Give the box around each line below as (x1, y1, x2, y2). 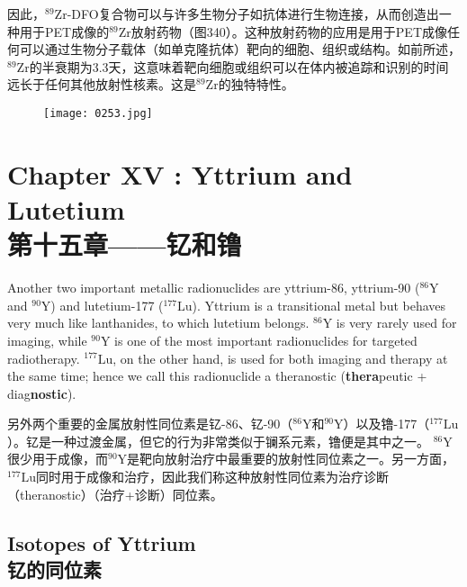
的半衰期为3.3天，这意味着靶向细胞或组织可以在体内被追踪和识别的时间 (29, 57, 449, 76)
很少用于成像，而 (7, 449, 108, 468)
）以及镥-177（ (343, 414, 430, 433)
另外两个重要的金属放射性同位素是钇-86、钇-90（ (7, 414, 293, 433)
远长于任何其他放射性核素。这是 (7, 75, 196, 94)
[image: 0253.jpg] (43, 106, 153, 120)
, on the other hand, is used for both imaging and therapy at (112, 348, 448, 367)
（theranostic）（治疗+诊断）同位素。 (7, 484, 223, 503)
